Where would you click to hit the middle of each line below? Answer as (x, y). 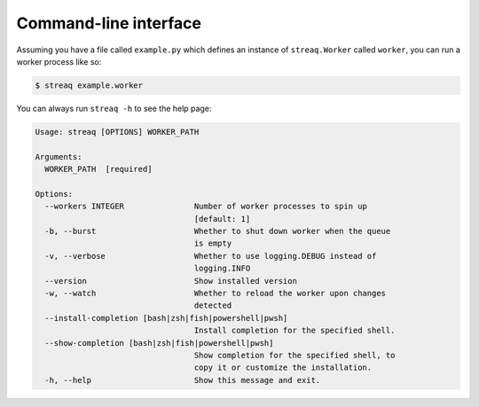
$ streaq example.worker (89, 85)
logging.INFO (222, 269)
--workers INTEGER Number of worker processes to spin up (206, 207)
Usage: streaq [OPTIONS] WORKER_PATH (117, 132)
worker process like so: (59, 61)
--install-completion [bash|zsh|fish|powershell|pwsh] (166, 318)
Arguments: (59, 157)
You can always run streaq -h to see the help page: (114, 108)
